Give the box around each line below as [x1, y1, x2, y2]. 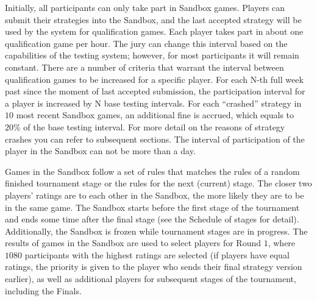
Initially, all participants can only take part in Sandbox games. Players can [5, 1, 285, 13]
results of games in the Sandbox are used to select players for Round [5, 236, 262, 249]
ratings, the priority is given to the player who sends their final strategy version [5, 260, 302, 273]
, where [268, 236, 296, 249]
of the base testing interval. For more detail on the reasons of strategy [23, 120, 285, 133]
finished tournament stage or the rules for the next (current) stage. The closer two [5, 177, 312, 189]
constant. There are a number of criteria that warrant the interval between [5, 60, 284, 73]
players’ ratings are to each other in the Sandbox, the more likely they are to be [5, 188, 304, 201]
